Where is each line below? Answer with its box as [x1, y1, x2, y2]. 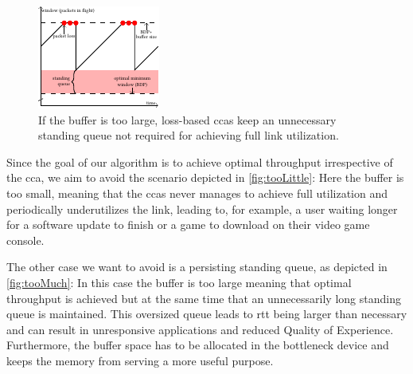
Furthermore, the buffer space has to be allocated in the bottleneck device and [6, 337, 389, 353]
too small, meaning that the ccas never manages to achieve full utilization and [6, 184, 388, 201]
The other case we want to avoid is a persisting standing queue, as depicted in [6, 258, 388, 275]
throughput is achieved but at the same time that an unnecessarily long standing [6, 289, 401, 306]
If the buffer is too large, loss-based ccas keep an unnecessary [38, 111, 337, 128]
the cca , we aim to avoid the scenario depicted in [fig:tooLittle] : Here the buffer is [6, 169, 404, 186]
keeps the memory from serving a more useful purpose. [6, 352, 274, 368]
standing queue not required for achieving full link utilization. [38, 127, 339, 144]
